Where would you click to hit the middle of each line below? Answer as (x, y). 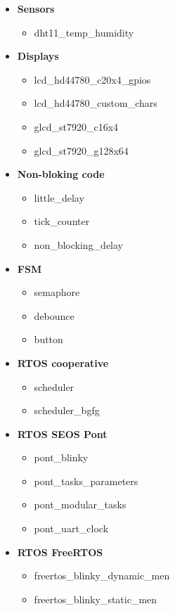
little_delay (59, 197)
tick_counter (62, 221)
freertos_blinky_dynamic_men (102, 575)
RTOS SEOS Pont (62, 433)
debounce (54, 315)
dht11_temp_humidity (84, 32)
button (48, 339)
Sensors (36, 8)
